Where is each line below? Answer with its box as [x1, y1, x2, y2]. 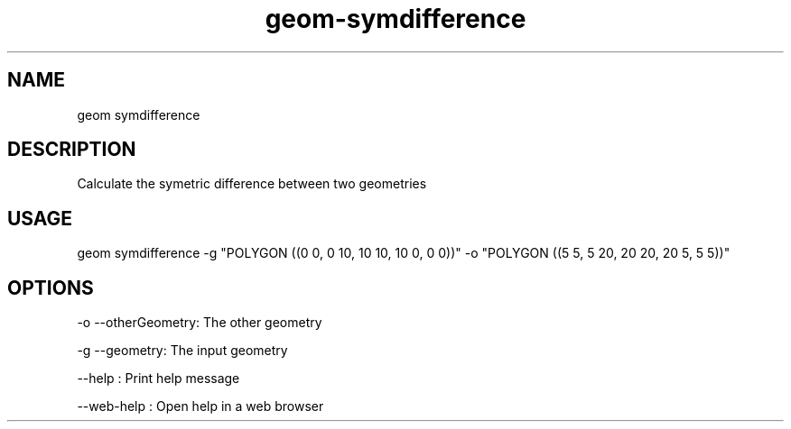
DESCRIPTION [7, 138, 136, 161]
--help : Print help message [77, 370, 240, 387]
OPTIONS [7, 276, 94, 299]
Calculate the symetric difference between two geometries [77, 176, 427, 192]
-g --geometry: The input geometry [77, 342, 288, 359]
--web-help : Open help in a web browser [77, 398, 324, 415]
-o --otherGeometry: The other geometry [77, 315, 322, 331]
